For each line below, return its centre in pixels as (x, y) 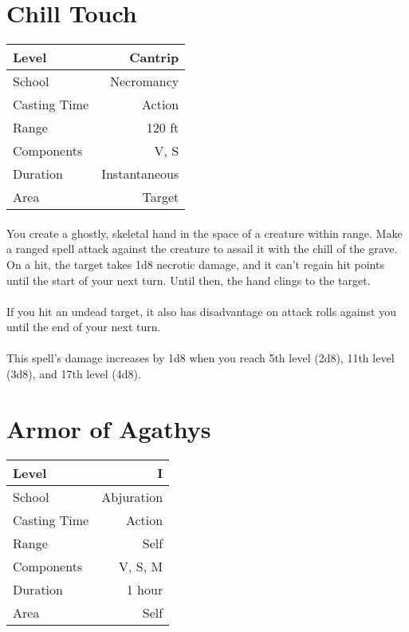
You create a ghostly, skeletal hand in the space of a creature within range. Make (204, 233)
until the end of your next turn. (84, 327)
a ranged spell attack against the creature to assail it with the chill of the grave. (202, 249)
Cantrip (154, 57)
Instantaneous (140, 174)
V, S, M (141, 566)
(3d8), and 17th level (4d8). (74, 374)
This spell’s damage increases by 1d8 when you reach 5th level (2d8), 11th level (201, 358)
